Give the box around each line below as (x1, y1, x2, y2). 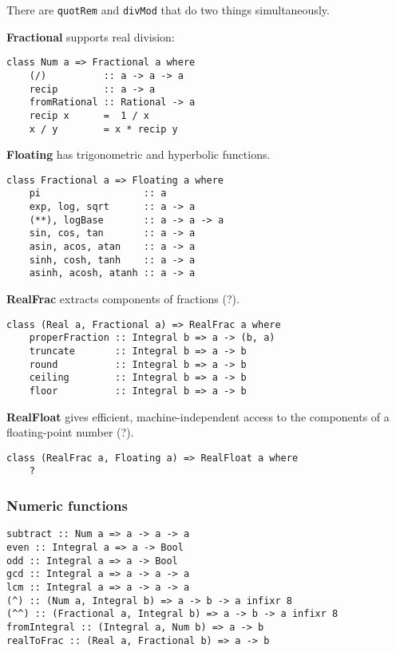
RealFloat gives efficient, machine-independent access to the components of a (6, 408, 390, 425)
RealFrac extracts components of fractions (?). (6, 290, 240, 307)
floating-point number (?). (6, 424, 134, 441)
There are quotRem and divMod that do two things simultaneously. (6, 2, 330, 18)
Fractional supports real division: (6, 28, 175, 45)
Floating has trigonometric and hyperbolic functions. (6, 146, 271, 163)
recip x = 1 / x (29, 109, 149, 121)
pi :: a (29, 188, 167, 200)
